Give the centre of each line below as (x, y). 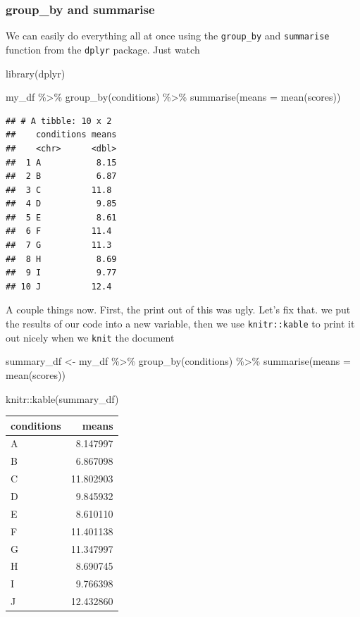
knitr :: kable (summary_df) (62, 398)
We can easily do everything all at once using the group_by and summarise (168, 36)
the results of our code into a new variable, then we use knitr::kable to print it (180, 324)
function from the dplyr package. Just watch (103, 49)
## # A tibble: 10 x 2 (59, 121)
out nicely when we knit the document (90, 337)
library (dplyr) (36, 73)
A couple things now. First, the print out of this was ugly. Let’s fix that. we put (178, 310)
